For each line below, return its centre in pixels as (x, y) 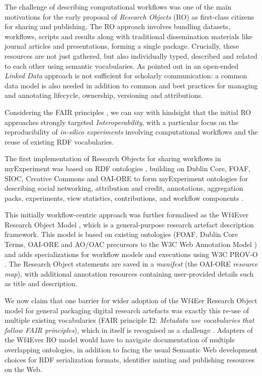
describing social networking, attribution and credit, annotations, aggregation (124, 188)
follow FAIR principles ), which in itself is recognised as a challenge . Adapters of (129, 330)
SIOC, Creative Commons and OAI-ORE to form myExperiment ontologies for (126, 178)
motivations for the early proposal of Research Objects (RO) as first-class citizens (129, 16)
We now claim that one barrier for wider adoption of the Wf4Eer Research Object (131, 300)
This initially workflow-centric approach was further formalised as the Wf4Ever (126, 215)
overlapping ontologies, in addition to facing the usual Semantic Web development (131, 349)
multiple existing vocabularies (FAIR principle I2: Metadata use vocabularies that (129, 320)
